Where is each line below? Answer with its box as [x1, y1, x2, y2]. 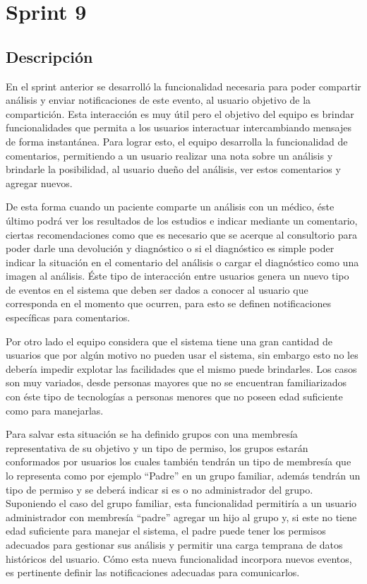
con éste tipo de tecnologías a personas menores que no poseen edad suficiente [6, 389, 343, 404]
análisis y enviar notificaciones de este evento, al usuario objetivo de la [6, 93, 311, 107]
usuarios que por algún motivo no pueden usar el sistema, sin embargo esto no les [6, 347, 359, 362]
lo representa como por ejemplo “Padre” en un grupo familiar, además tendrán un [6, 468, 361, 483]
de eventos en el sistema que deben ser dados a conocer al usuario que [6, 282, 308, 297]
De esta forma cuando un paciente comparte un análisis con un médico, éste [6, 199, 335, 214]
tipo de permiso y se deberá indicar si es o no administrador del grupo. [6, 482, 313, 496]
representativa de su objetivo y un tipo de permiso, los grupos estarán [6, 440, 308, 455]
